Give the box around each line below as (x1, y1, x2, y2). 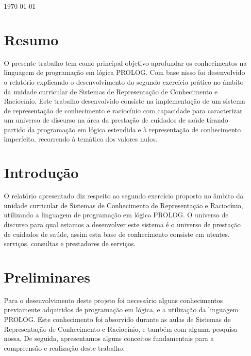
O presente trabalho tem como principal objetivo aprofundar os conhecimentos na (4, 57, 247, 68)
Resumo (4, 29, 59, 49)
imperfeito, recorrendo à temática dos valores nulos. (4, 134, 158, 144)
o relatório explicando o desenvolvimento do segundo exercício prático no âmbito (4, 76, 244, 87)
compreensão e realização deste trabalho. (4, 342, 125, 353)
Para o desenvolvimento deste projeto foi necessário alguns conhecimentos (4, 295, 223, 305)
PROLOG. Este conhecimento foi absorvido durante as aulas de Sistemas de (4, 314, 231, 324)
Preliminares (4, 267, 90, 286)
